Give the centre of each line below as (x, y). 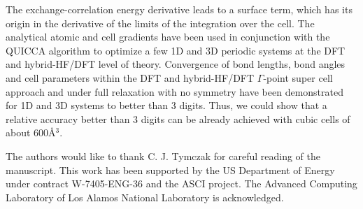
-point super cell (298, 77)
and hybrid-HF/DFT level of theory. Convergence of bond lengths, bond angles (176, 64)
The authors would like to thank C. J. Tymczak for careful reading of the (163, 156)
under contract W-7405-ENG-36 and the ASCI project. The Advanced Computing (181, 183)
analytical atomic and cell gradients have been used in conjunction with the (168, 37)
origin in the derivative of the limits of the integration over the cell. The (160, 23)
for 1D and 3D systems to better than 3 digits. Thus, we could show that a (166, 105)
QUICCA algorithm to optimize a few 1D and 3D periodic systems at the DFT (176, 50)
